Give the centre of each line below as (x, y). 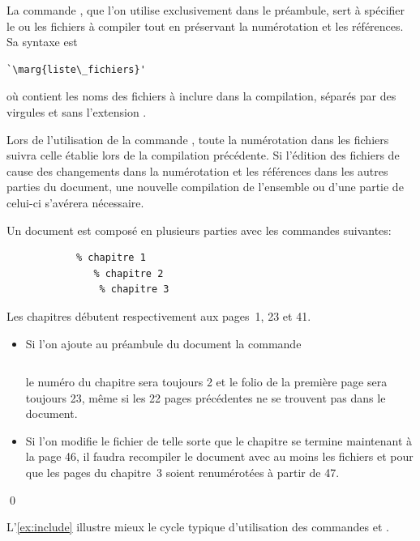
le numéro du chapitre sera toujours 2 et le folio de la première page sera (206, 382)
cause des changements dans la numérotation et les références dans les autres (197, 170)
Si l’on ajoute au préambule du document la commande (163, 343)
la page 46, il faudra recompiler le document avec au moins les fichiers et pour (219, 456)
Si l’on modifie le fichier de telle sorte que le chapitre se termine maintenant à (219, 440)
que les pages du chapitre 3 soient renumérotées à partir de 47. (182, 473)
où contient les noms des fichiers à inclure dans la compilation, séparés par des (201, 96)
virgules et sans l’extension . (77, 111)
